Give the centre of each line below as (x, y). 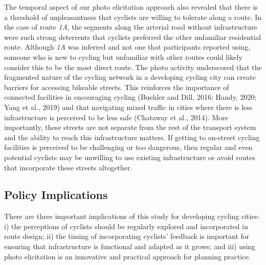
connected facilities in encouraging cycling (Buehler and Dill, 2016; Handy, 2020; (130, 97)
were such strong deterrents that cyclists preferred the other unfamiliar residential (133, 37)
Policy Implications (56, 195)
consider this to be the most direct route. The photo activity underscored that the (133, 67)
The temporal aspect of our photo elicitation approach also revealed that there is (131, 7)
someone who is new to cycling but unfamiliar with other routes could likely (123, 57)
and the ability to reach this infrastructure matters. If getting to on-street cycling (132, 137)
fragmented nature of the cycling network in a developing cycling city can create (130, 77)
